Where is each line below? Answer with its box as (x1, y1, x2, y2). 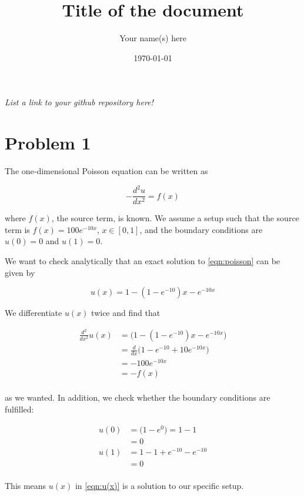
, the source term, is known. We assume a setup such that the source (51, 212, 299, 224)
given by (5, 266, 35, 278)
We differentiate (5, 307, 62, 319)
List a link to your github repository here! (5, 96, 153, 108)
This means (5, 479, 46, 491)
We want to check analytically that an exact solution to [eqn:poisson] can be (5, 254, 280, 267)
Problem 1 (5, 131, 91, 155)
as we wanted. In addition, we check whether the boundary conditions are (5, 391, 270, 404)
